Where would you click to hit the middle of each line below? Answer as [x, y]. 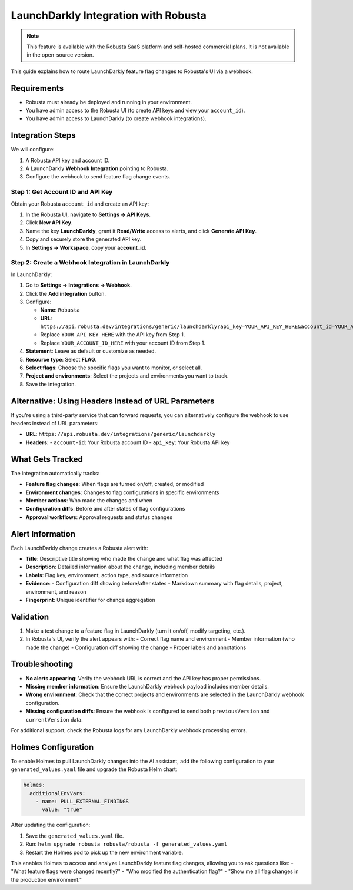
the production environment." [46, 879]
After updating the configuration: [51, 825]
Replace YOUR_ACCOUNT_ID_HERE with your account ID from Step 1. [123, 343]
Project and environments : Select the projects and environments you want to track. [127, 376]
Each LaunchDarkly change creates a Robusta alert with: [79, 548]
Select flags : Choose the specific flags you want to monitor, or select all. [114, 368]
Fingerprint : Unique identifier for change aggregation [91, 600]
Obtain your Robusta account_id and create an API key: [80, 204]
